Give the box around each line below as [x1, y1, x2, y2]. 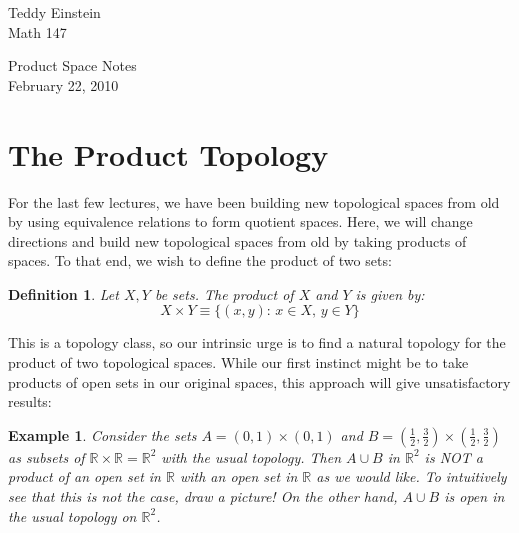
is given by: [355, 283, 425, 304]
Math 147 [8, 21, 67, 42]
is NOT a [424, 446, 483, 467]
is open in [444, 486, 505, 507]
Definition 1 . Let [8, 283, 119, 304]
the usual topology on [8, 505, 137, 526]
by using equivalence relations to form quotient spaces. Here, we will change [8, 211, 473, 232]
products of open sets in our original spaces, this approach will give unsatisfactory [8, 371, 511, 392]
